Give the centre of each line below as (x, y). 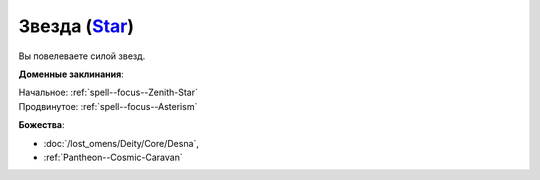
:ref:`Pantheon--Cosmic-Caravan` (113, 157)
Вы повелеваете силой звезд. (82, 56)
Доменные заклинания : (71, 74)
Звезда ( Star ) (76, 26)
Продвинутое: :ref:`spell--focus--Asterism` (108, 106)
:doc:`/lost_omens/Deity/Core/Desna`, (121, 143)
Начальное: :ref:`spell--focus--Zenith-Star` (108, 92)
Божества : (41, 125)
